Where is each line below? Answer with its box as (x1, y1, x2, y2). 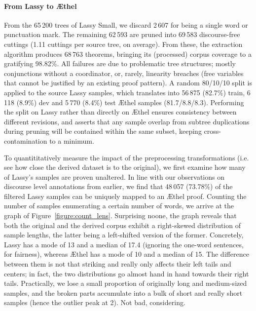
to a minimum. (49, 135, 94, 146)
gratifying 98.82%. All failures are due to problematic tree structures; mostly (4, 58, 236, 69)
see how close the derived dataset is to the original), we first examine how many (4, 162, 246, 172)
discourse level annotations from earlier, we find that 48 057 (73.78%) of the (4, 181, 233, 192)
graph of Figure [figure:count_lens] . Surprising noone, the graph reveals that (4, 210, 237, 221)
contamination (4, 135, 47, 146)
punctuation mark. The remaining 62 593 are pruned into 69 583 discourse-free (4, 29, 240, 39)
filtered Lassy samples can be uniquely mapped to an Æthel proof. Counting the (4, 191, 247, 201)
